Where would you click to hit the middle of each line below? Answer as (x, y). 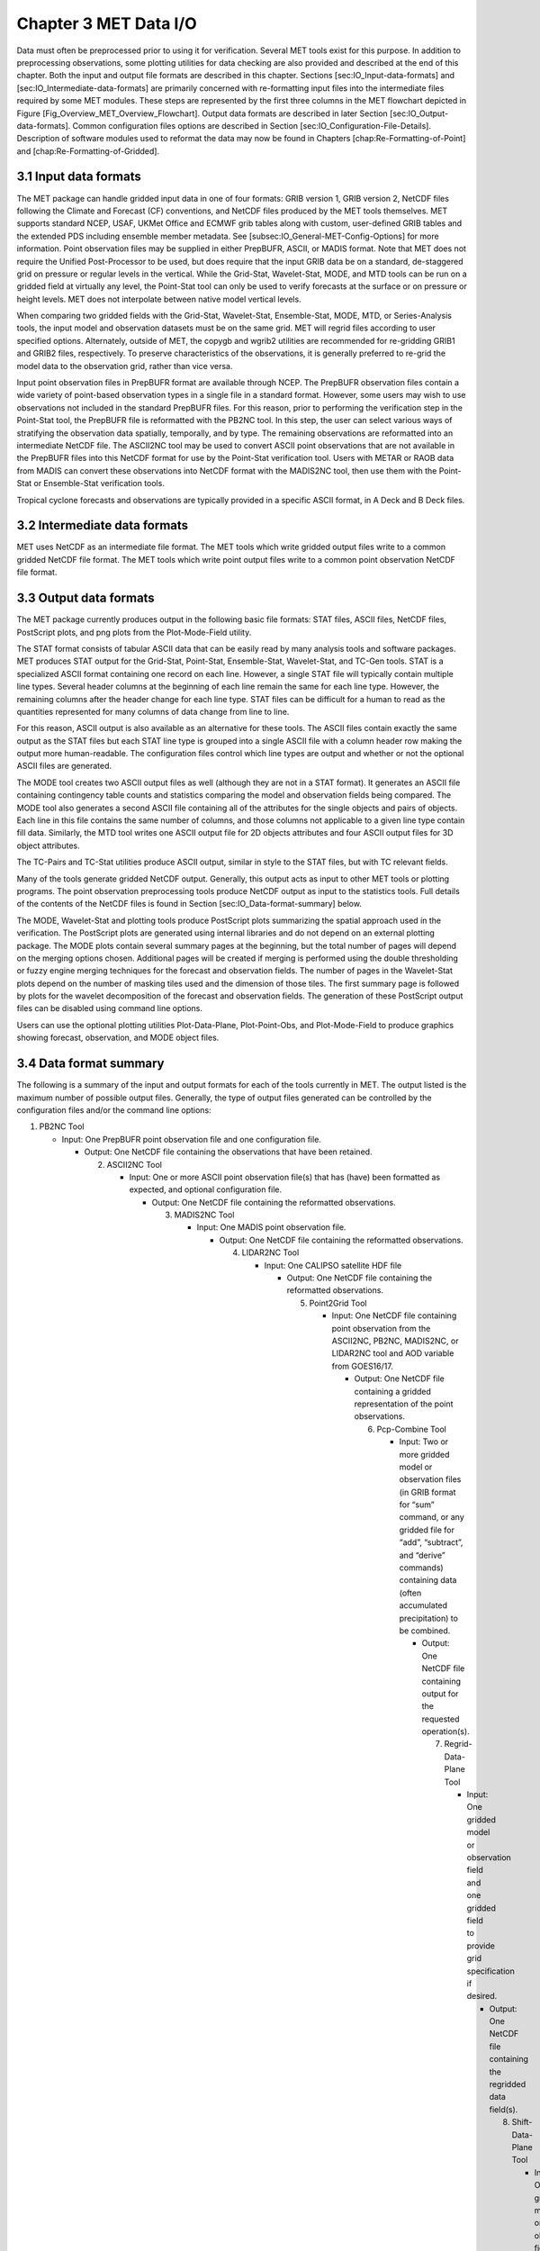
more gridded (424, 1454)
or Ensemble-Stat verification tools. (99, 484)
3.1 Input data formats (79, 177)
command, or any (432, 1517)
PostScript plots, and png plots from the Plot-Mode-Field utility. (134, 632)
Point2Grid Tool (338, 1303)
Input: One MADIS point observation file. (271, 1227)
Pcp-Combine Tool (412, 1429)
